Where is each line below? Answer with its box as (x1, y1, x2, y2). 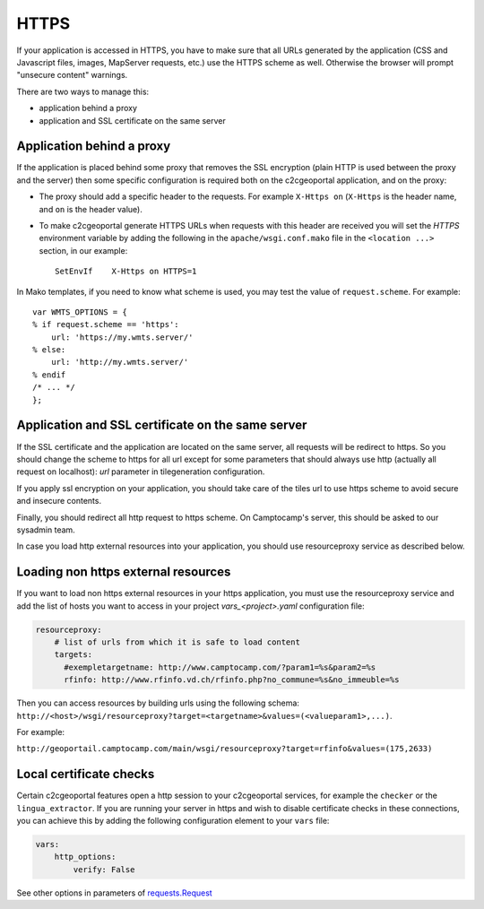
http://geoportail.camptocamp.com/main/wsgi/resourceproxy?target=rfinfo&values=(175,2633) (16, 744, 433, 754)
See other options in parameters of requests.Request (16, 887, 212, 898)
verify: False (73, 864, 135, 874)
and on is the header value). (39, 203, 143, 214)
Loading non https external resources (16, 565, 231, 580)
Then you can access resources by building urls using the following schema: (16, 697, 300, 708)
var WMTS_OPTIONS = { (32, 307, 127, 317)
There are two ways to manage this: (16, 86, 150, 97)
